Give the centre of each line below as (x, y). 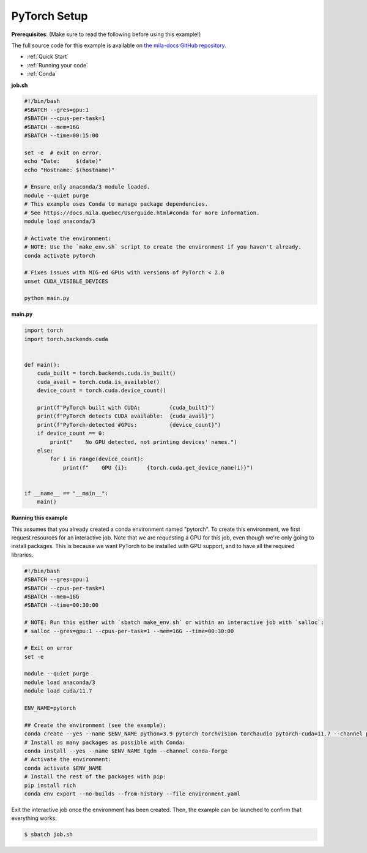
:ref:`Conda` (42, 74)
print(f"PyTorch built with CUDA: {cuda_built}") (126, 408)
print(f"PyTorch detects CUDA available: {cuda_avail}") (126, 416)
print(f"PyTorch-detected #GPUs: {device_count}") (129, 425)
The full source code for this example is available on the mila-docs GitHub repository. (119, 45)
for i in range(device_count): (97, 459)
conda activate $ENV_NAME (63, 768)
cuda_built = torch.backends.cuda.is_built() (106, 373)
